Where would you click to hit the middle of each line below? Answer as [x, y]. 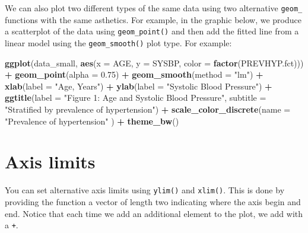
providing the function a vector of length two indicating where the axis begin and [153, 201]
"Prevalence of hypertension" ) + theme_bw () [92, 121]
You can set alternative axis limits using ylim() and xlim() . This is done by [145, 190]
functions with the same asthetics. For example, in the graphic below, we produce [153, 19]
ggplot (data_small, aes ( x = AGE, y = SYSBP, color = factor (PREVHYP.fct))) [154, 63]
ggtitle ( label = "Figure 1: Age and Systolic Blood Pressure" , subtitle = [136, 98]
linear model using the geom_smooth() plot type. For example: [118, 42]
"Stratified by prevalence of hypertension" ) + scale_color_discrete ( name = [148, 109]
